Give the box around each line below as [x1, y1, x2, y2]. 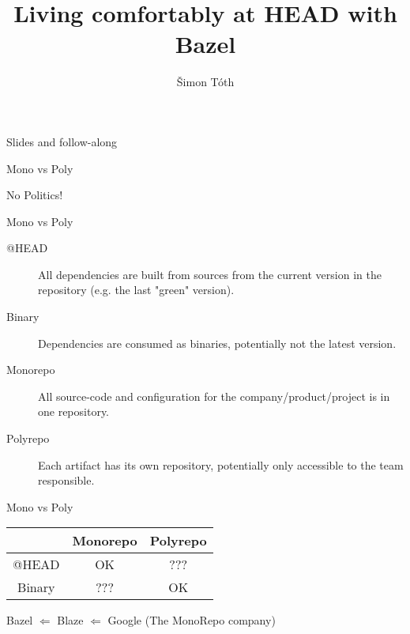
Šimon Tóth [176, 74, 235, 90]
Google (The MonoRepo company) [107, 612, 276, 628]
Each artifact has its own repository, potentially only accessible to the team [38, 456, 404, 473]
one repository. [38, 403, 110, 420]
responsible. [38, 472, 95, 489]
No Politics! [6, 187, 63, 203]
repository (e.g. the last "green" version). [38, 281, 235, 298]
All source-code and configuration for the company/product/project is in [38, 387, 390, 404]
